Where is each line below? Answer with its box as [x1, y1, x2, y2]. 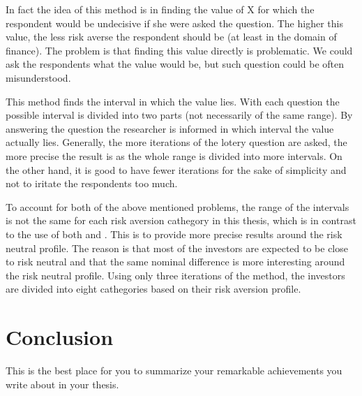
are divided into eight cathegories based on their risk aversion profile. [6, 281, 301, 296]
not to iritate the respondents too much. [6, 176, 178, 191]
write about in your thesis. [6, 376, 119, 391]
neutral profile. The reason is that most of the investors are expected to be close [6, 240, 348, 255]
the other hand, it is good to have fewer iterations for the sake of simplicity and [6, 162, 347, 177]
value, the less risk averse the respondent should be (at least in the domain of [6, 29, 337, 44]
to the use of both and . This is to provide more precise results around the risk [6, 226, 342, 241]
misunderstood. [6, 70, 71, 85]
